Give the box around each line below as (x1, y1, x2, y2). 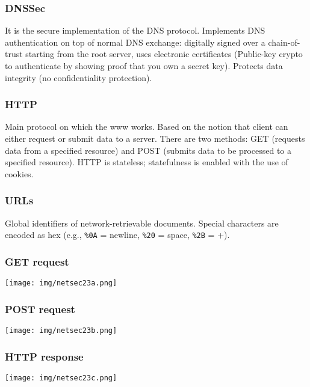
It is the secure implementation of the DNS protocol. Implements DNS (5, 24, 265, 37)
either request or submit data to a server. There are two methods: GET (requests (5, 132, 305, 144)
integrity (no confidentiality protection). (5, 71, 152, 84)
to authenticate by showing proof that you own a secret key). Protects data (5, 59, 283, 72)
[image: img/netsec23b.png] (5, 326, 117, 335)
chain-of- (268, 35, 300, 48)
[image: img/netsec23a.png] (5, 279, 117, 288)
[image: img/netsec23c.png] (5, 373, 117, 382)
